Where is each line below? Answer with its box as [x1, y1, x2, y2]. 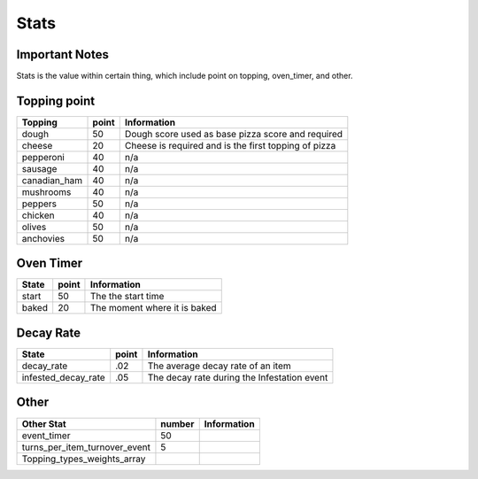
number [160, 417, 195, 429]
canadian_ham [21, 174, 83, 186]
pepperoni [21, 151, 66, 163]
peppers [21, 197, 58, 210]
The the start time [89, 290, 165, 303]
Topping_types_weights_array [21, 452, 146, 465]
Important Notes [16, 47, 110, 62]
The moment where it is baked [89, 302, 217, 314]
